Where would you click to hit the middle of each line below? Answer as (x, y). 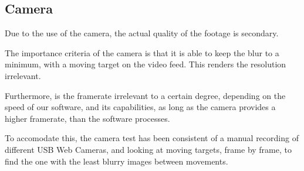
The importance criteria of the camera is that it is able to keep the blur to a (142, 52)
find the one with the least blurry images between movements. (116, 161)
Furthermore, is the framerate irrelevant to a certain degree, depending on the (145, 95)
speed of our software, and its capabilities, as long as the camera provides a (140, 107)
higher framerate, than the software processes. (87, 118)
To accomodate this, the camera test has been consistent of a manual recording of (152, 138)
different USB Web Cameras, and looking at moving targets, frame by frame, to (148, 149)
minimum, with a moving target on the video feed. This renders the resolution (146, 64)
